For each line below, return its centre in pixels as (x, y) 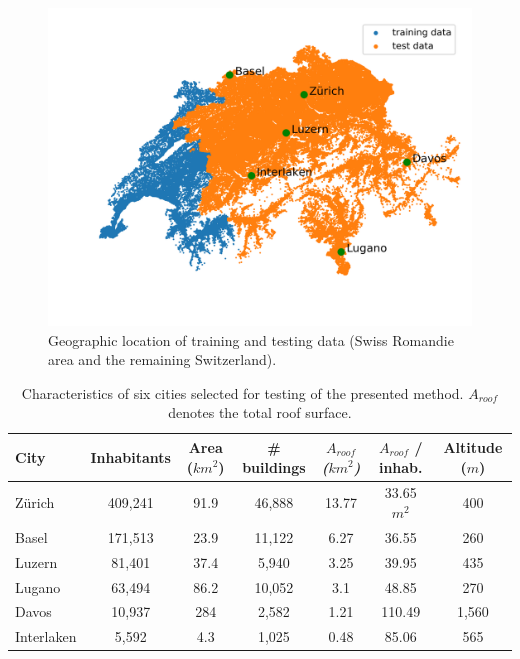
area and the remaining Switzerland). (162, 359)
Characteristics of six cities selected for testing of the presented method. (242, 392)
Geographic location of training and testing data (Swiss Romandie (251, 339)
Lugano (38, 586)
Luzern (36, 561)
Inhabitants (130, 456)
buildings (274, 466)
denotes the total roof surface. (260, 412)
